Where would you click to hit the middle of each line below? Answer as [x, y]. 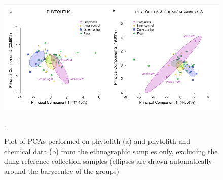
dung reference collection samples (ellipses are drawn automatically [108, 161]
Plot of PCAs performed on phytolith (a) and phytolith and [97, 141]
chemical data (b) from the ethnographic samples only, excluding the [111, 151]
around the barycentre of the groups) [62, 171]
